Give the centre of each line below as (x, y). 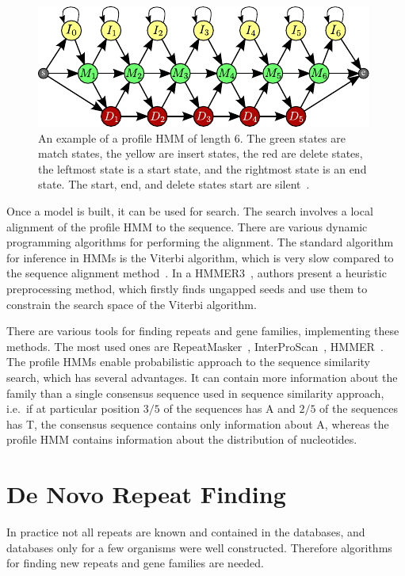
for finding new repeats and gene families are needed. (135, 563)
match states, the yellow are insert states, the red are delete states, (201, 153)
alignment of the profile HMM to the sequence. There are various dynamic (187, 226)
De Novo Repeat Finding (146, 494)
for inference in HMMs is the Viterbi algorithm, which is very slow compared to (200, 257)
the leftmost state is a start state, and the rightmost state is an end (202, 168)
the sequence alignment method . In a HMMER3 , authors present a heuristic (197, 273)
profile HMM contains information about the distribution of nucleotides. (182, 439)
